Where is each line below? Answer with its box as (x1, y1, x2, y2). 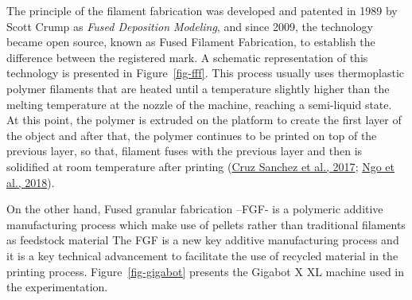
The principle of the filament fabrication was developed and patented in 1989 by (6, 2, 398, 18)
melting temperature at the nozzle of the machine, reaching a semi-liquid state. (6, 95, 392, 112)
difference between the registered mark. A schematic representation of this (6, 49, 368, 65)
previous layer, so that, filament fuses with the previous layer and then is (6, 142, 363, 159)
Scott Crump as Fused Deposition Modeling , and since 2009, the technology (6, 18, 373, 34)
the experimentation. (6, 279, 108, 295)
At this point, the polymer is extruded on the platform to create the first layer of (6, 111, 402, 128)
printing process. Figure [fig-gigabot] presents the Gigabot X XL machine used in (6, 263, 405, 279)
